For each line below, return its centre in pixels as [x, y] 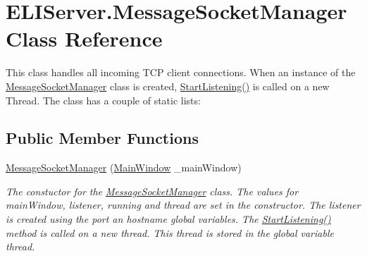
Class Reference [84, 38]
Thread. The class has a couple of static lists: [103, 100]
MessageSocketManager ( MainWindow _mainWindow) [124, 167]
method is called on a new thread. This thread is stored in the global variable [170, 232]
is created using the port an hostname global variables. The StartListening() [168, 219]
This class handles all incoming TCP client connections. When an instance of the [181, 72]
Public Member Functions [102, 138]
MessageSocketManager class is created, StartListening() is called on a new [168, 86]
